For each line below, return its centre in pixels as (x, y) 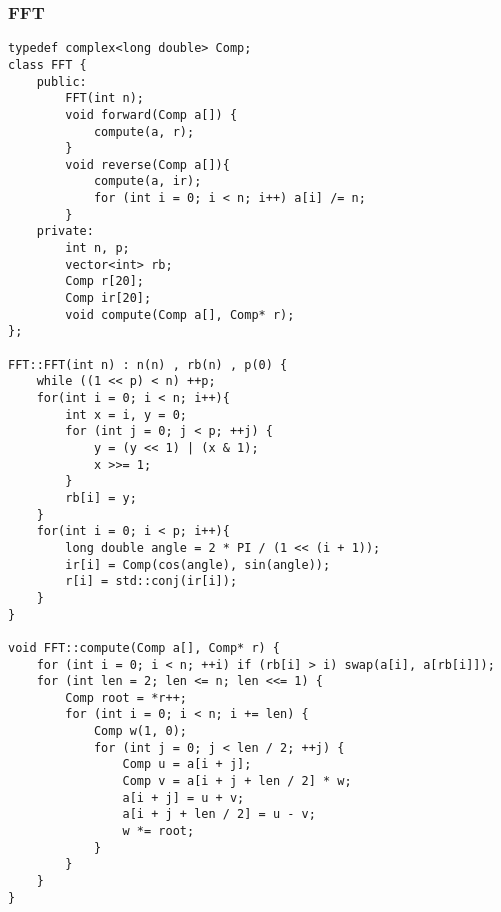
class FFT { (47, 64)
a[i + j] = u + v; (183, 797)
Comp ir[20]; (108, 298)
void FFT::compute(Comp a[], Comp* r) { (144, 647)
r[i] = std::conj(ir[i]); (151, 581)
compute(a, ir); (147, 181)
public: (61, 81)
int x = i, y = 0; (126, 414)
